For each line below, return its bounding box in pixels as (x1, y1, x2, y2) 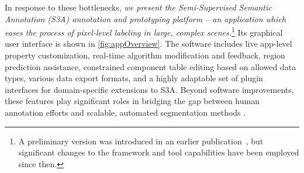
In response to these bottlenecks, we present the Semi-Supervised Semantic (5, 1, 272, 13)
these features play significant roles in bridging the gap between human (5, 95, 260, 107)
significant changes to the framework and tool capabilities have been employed (18, 146, 299, 158)
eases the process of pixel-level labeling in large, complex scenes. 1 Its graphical (5, 25, 283, 38)
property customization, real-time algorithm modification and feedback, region (5, 49, 285, 61)
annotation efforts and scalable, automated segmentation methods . (5, 106, 246, 118)
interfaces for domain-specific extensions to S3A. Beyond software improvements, (5, 83, 294, 95)
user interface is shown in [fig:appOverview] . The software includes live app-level (5, 37, 292, 50)
